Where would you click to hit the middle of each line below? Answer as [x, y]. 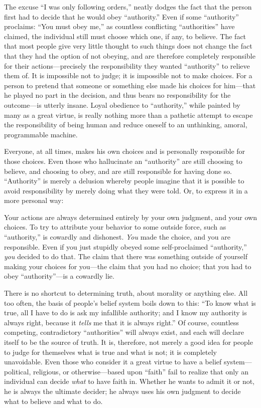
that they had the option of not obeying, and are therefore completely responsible [130, 55]
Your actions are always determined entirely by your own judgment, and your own [131, 217]
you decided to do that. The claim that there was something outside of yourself [126, 256]
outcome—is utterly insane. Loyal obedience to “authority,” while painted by [122, 105]
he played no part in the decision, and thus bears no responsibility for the [117, 95]
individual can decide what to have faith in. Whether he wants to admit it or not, [129, 381]
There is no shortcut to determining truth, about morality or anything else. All [126, 293]
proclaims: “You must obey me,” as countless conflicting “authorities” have [119, 26]
